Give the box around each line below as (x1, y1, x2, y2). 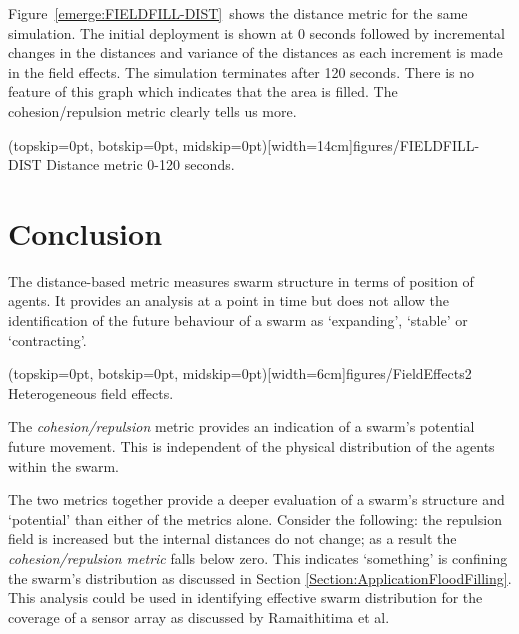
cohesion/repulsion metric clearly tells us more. (8, 100, 297, 121)
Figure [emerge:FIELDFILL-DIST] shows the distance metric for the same (8, 3, 468, 23)
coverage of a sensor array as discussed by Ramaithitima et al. (8, 606, 390, 627)
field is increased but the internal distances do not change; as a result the (8, 528, 457, 549)
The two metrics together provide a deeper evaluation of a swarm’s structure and (8, 489, 505, 510)
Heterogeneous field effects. (8, 382, 174, 403)
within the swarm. (8, 455, 119, 476)
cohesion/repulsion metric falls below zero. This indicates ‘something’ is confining (8, 548, 508, 568)
